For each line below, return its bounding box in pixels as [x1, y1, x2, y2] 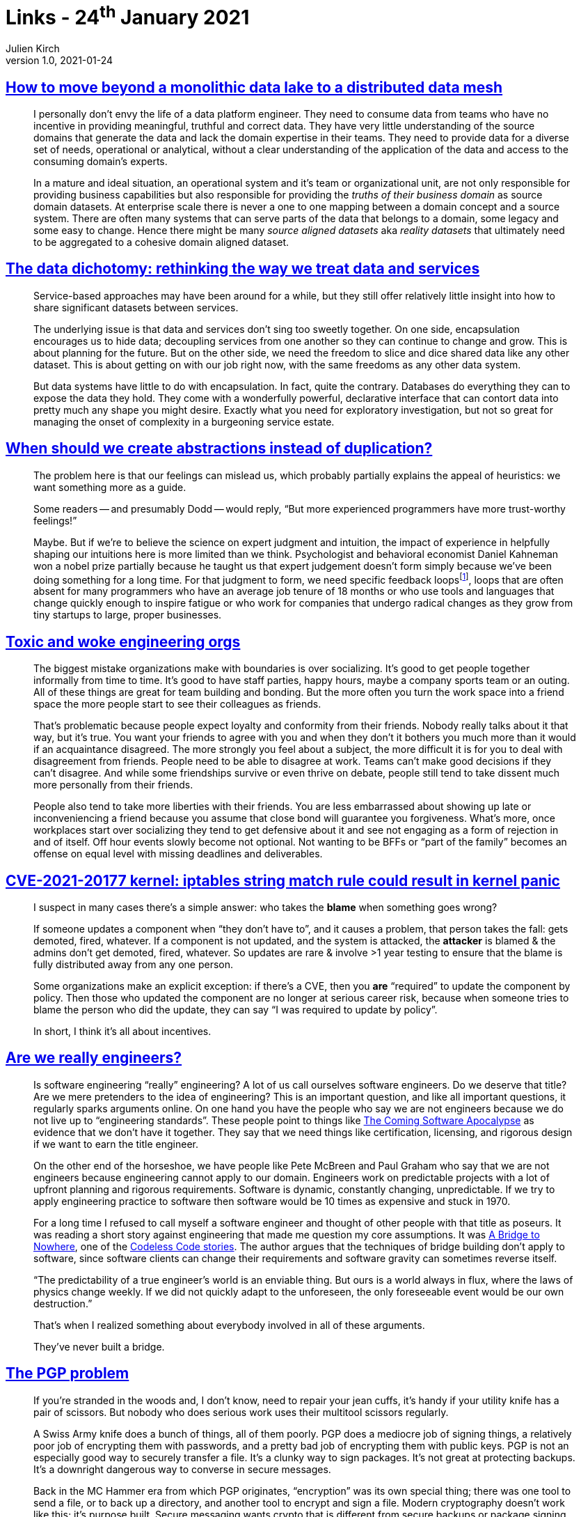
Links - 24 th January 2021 [6, 1, 250, 30]
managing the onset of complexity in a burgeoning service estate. [33, 415, 335, 428]
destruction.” [33, 1297, 93, 1309]
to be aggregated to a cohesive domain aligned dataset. [33, 235, 289, 248]
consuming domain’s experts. [33, 155, 168, 167]
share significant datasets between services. [33, 301, 239, 313]
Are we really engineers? [6, 1049, 182, 1067]
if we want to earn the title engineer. [33, 1137, 198, 1150]
